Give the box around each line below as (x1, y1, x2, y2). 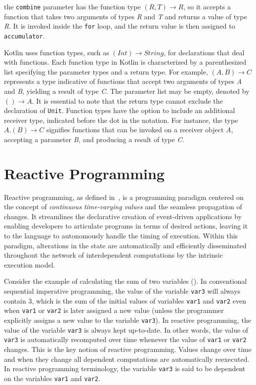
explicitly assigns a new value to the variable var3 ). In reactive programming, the (4, 315, 251, 325)
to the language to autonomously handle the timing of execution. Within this (4, 231, 238, 241)
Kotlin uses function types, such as (4, 47, 109, 57)
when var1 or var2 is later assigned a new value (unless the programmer (4, 305, 224, 315)
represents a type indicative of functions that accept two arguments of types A (4, 76, 242, 86)
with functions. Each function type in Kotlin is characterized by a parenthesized (4, 57, 247, 67)
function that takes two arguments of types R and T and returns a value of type (4, 11, 247, 21)
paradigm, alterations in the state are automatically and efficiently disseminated (4, 240, 247, 250)
